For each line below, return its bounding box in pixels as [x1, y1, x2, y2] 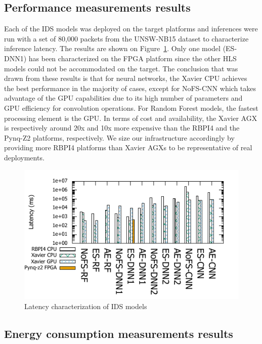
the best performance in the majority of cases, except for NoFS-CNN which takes [4, 82, 256, 93]
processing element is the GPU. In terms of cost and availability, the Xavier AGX [4, 112, 257, 123]
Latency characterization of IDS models [24, 300, 147, 311]
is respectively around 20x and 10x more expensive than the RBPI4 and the [4, 122, 240, 133]
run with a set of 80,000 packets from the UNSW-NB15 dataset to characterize [4, 33, 249, 44]
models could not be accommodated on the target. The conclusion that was [4, 63, 238, 73]
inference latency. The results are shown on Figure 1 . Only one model [4, 43, 221, 54]
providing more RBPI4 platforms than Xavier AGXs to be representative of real [4, 142, 252, 153]
